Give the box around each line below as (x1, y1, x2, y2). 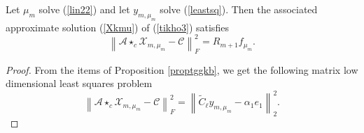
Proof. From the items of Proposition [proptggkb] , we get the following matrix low (6, 62, 358, 77)
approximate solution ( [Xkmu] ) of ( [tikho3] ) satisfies (6, 19, 229, 34)
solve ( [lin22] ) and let (38, 2, 130, 16)
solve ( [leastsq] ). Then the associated (160, 2, 318, 16)
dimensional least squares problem (6, 76, 153, 91)
